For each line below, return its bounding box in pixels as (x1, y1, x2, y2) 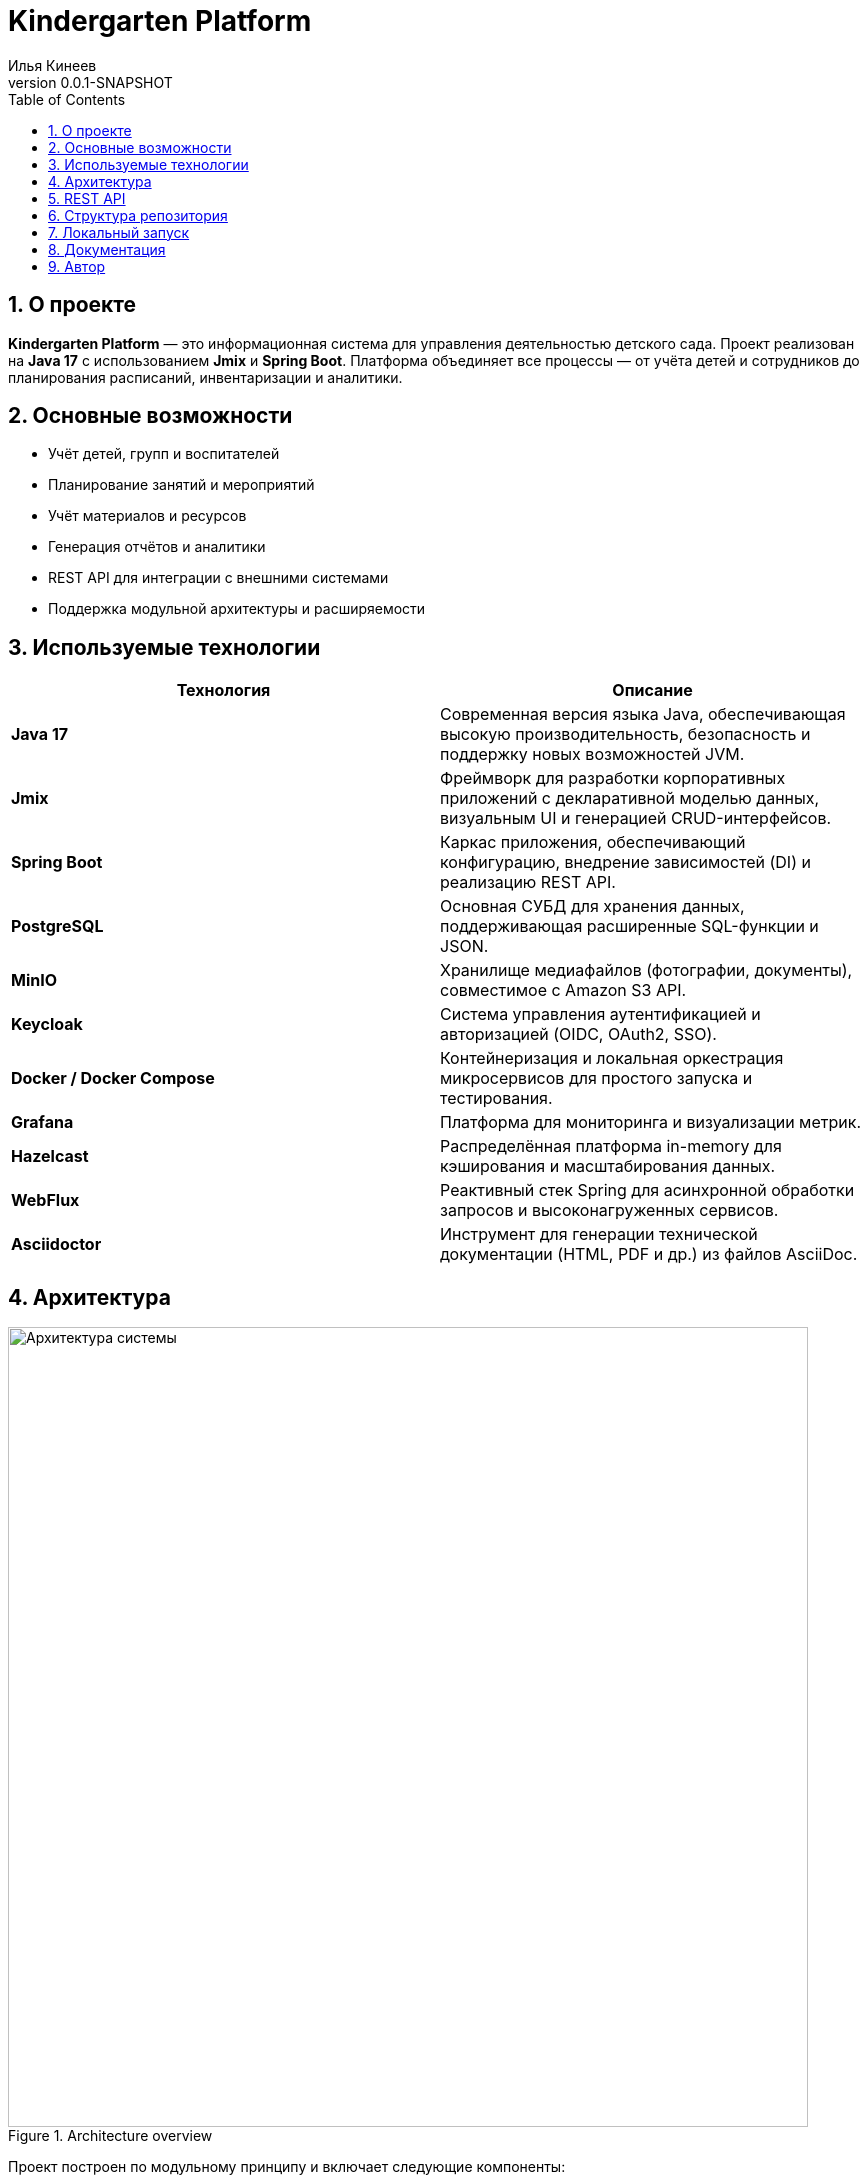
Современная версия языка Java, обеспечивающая (440, 704, 846, 725)
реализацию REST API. (440, 872, 616, 893)
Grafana (11, 1112, 74, 1133)
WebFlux (11, 1190, 80, 1211)
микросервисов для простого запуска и (440, 1068, 753, 1089)
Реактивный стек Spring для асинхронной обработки (440, 1180, 855, 1201)
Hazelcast (11, 1146, 89, 1167)
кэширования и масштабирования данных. (440, 1156, 776, 1177)
